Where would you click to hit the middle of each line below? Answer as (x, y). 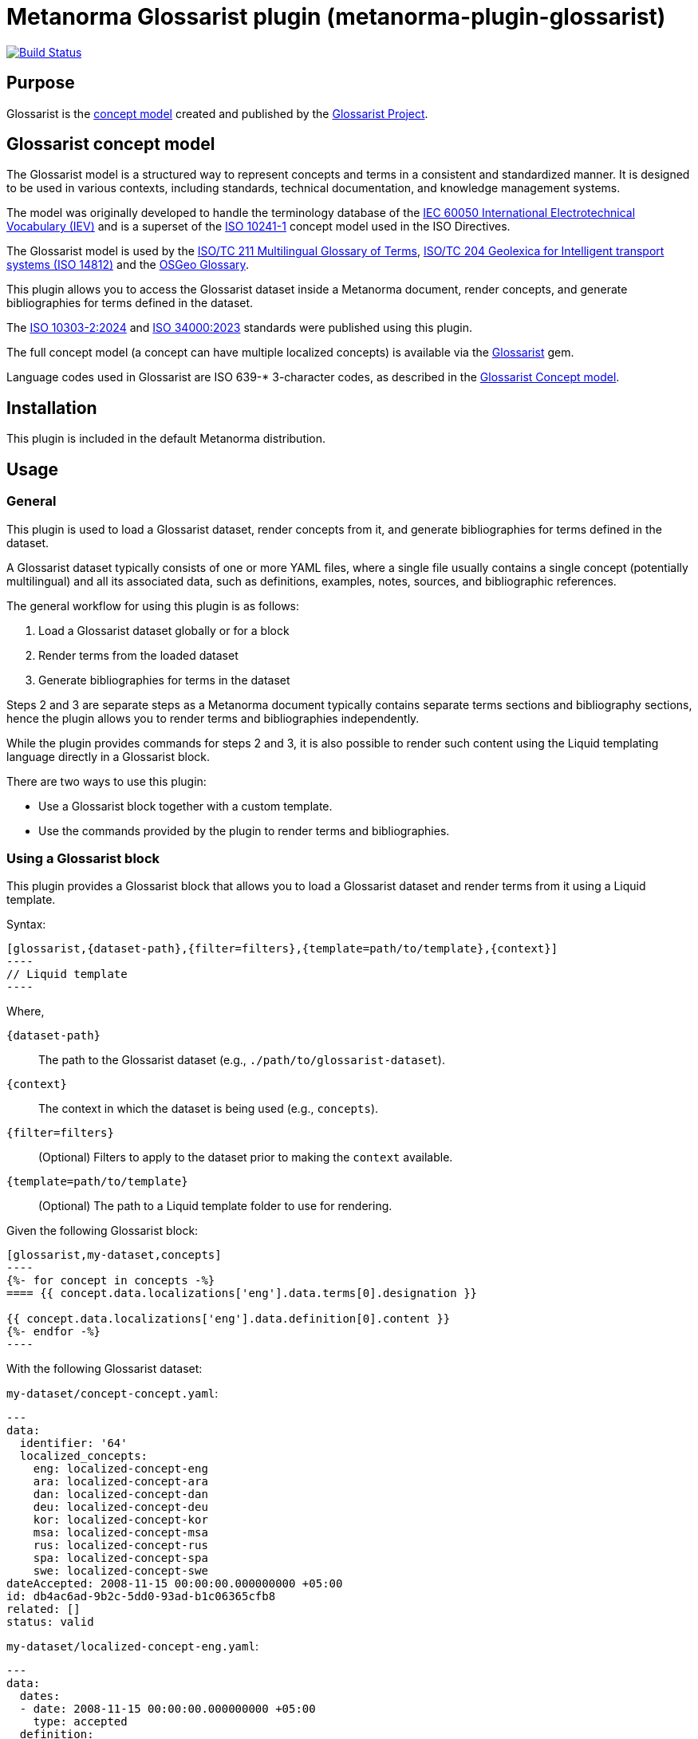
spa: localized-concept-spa (120, 1558)
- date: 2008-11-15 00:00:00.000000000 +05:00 (168, 1709)
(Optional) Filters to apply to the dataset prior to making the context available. (246, 1157)
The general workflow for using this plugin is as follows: (153, 605)
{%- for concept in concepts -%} (111, 1281)
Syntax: (26, 925)
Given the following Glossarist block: (103, 1231)
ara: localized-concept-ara (120, 1482)
